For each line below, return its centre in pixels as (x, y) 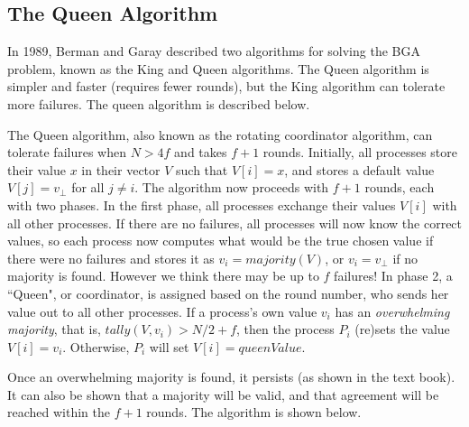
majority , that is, (54, 329)
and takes (201, 152)
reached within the (59, 412)
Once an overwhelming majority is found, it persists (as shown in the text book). (231, 377)
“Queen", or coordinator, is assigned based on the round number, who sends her (228, 293)
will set (169, 346)
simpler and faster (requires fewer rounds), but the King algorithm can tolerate (226, 86)
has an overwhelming (392, 311)
